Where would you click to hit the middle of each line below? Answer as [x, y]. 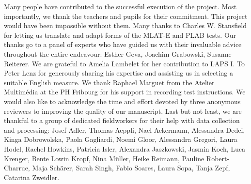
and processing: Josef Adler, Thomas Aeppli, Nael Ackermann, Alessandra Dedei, [125, 130]
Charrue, [17, 168]
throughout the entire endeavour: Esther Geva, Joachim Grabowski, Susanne [118, 54]
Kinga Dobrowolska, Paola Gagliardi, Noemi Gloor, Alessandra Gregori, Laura [121, 139]
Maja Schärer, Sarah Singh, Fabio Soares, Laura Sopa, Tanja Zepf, [131, 168]
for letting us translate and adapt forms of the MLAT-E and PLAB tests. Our [120, 35]
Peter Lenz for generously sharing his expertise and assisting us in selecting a [118, 73]
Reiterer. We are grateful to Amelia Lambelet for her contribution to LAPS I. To [124, 63]
